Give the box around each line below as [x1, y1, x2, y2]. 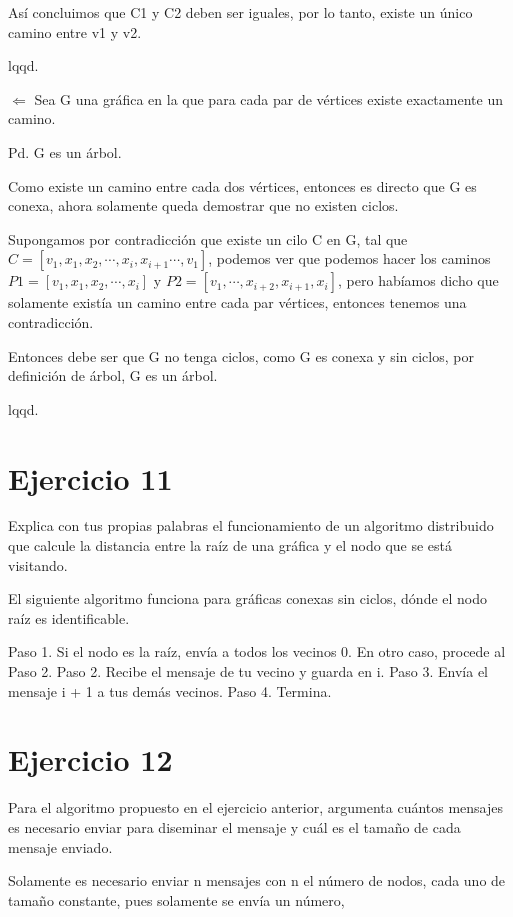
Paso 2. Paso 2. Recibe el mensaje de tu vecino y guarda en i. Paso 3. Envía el [8, 661, 488, 681]
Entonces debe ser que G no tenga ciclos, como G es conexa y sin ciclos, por [8, 345, 474, 366]
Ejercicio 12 [8, 739, 173, 780]
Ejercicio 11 [8, 457, 173, 498]
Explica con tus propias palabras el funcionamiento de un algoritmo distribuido [8, 515, 494, 536]
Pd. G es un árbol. [8, 141, 122, 162]
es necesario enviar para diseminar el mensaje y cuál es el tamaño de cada [8, 816, 461, 837]
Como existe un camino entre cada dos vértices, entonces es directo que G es [8, 175, 477, 196]
